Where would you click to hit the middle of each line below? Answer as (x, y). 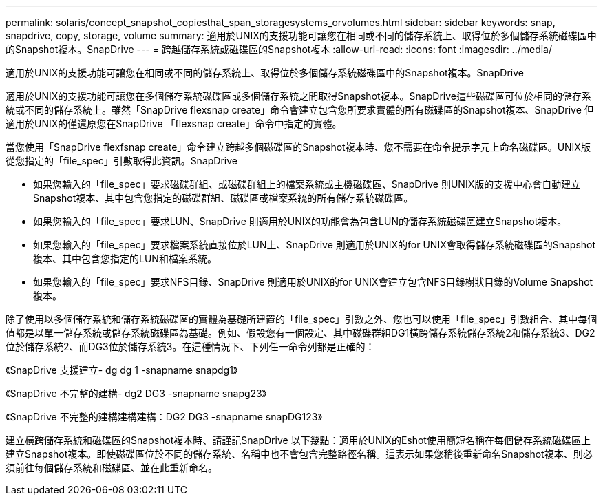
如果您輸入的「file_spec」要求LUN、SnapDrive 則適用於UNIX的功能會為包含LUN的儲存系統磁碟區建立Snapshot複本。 (300, 221)
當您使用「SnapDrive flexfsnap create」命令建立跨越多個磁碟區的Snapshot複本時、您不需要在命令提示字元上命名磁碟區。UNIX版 (298, 147)
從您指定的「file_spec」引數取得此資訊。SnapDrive (121, 161)
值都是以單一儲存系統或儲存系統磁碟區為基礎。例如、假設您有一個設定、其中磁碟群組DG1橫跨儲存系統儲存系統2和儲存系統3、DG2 (300, 333)
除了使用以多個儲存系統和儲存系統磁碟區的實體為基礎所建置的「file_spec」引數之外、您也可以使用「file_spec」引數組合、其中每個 (301, 319)
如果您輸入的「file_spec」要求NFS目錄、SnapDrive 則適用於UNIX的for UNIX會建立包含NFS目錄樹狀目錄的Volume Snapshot (313, 282)
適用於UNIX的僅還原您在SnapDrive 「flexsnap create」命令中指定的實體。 (174, 124)
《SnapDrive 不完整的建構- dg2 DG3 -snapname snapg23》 (136, 393)
